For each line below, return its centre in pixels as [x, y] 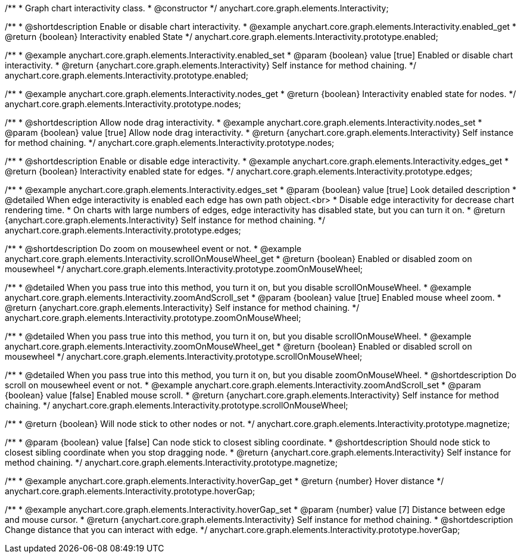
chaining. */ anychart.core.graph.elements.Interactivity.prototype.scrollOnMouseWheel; [177, 405]
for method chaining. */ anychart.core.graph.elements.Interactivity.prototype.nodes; [170, 143]
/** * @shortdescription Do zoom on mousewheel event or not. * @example [153, 249]
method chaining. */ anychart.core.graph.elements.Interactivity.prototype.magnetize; [171, 462]
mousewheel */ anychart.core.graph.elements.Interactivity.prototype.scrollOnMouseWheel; [184, 356]
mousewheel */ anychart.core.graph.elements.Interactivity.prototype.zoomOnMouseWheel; [184, 269]
